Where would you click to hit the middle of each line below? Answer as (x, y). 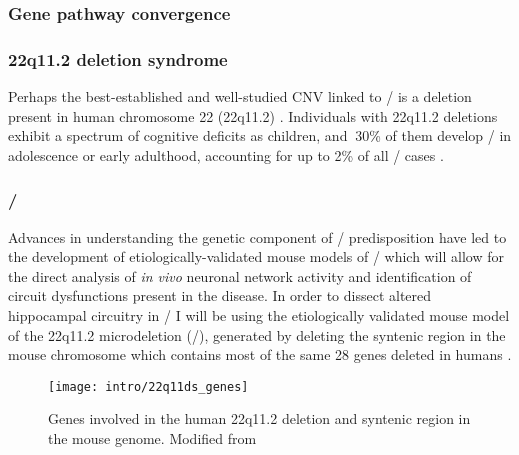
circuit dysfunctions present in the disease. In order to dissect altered (220, 295)
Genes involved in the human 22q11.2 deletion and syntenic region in (259, 418)
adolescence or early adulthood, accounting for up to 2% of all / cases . (226, 154)
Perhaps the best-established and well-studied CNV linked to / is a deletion (240, 96)
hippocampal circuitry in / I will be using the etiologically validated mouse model (259, 315)
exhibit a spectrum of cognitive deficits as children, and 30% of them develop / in (260, 135)
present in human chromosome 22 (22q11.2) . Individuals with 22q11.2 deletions (253, 115)
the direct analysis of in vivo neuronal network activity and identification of (240, 275)
